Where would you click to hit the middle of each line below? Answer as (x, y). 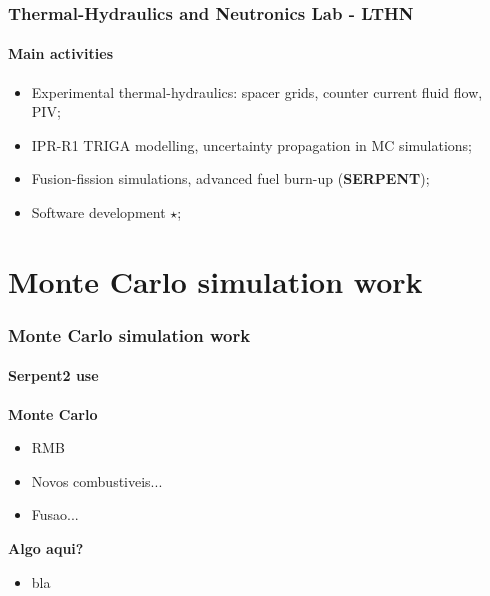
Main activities (61, 53)
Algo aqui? (46, 548)
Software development (98, 212)
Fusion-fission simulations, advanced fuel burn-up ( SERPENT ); (230, 178)
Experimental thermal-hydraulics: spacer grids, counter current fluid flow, (257, 91)
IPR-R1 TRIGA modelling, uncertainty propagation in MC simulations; (251, 144)
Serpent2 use (53, 375)
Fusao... (55, 514)
